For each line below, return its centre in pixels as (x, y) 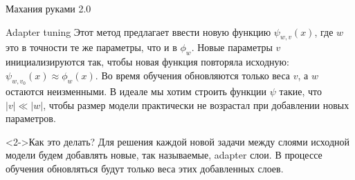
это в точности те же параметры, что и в (91, 47)
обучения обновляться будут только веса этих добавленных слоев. (145, 168)
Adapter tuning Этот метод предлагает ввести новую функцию (138, 31)
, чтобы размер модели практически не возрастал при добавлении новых (196, 104)
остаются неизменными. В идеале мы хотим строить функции (136, 91)
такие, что (301, 91)
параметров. (31, 118)
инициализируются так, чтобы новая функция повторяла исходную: (147, 62)
